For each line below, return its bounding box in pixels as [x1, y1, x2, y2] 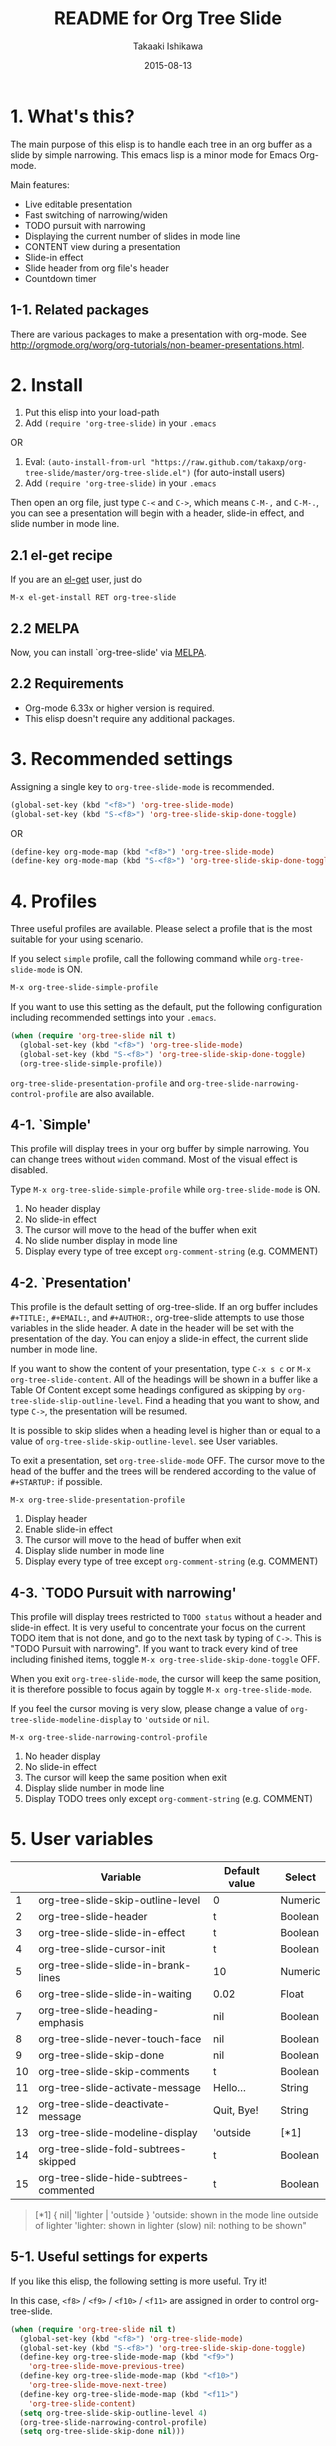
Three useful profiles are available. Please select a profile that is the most [10, 923, 313, 935]
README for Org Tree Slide [53, 7, 283, 30]
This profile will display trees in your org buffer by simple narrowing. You [10, 1143, 310, 1155]
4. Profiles [10, 890, 98, 912]
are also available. [79, 1087, 155, 1099]
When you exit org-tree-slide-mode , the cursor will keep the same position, [10, 1673, 322, 1685]
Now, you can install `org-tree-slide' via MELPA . [10, 647, 207, 659]
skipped [38, 2155, 77, 2168]
